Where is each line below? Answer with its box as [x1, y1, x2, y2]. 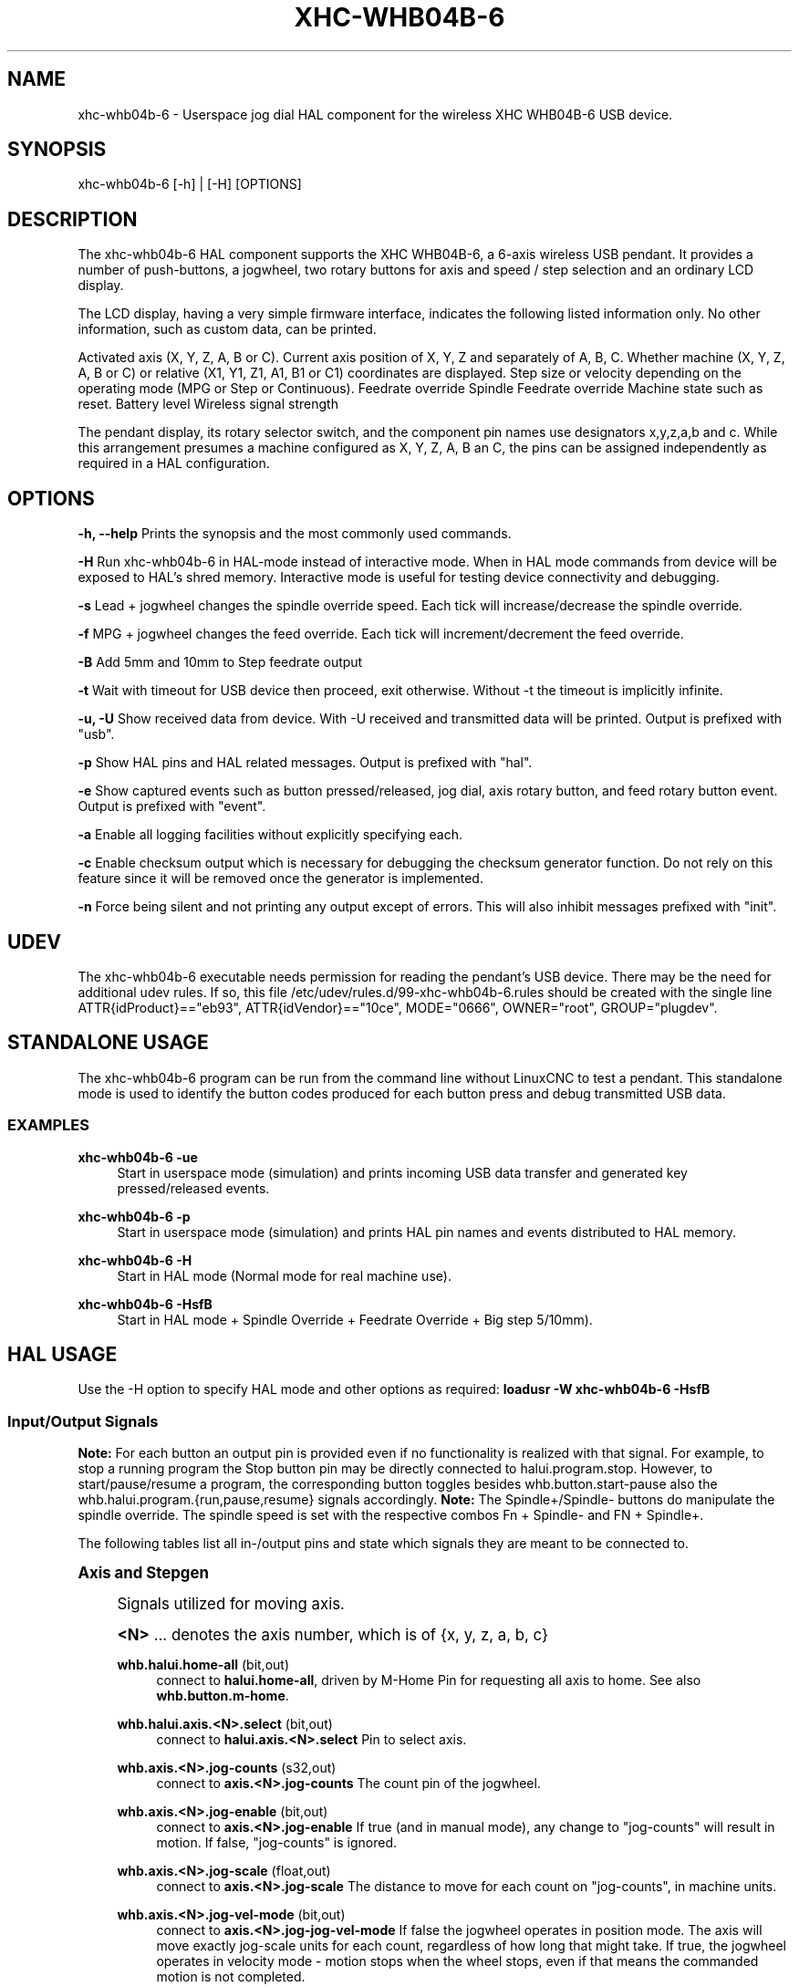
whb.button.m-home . [156, 1688, 289, 1704]
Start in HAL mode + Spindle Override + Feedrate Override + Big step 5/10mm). [117, 1311, 593, 1327]
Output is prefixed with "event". [78, 798, 266, 815]
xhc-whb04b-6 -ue [78, 1149, 198, 1165]
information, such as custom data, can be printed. [78, 321, 377, 338]
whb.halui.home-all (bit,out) [117, 1657, 289, 1673]
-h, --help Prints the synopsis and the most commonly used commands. [78, 525, 512, 542]
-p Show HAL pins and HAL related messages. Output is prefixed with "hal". [78, 754, 533, 771]
